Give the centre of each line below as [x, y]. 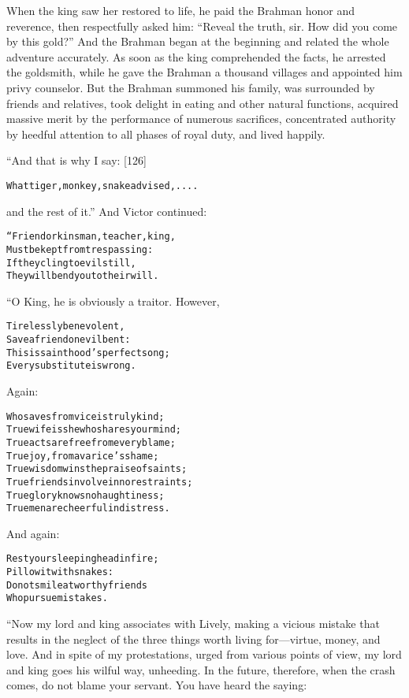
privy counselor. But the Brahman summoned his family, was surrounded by [191, 87]
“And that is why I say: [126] [76, 160]
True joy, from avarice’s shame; [83, 456]
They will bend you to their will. [83, 276]
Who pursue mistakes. [57, 598]
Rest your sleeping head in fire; [83, 559]
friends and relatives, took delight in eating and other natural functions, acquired [203, 103]
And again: [33, 533]
